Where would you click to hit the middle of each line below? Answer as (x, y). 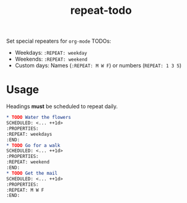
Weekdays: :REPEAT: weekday (51, 53)
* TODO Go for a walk (33, 145)
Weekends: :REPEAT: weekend (51, 59)
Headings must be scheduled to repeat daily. (62, 106)
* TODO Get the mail (32, 173)
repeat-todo (101, 11)
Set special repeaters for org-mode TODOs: (59, 41)
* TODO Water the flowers (38, 118)
